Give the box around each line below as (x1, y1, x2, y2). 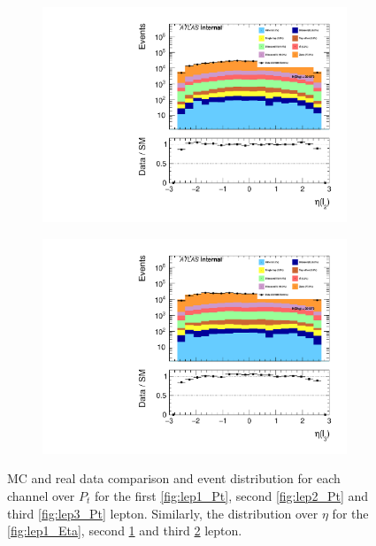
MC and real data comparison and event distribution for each (7, 469, 341, 488)
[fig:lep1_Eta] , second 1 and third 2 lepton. (7, 521, 242, 540)
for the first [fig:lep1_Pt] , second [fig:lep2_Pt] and (94, 487, 369, 504)
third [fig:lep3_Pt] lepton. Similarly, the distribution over (7, 504, 318, 522)
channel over (7, 487, 75, 504)
